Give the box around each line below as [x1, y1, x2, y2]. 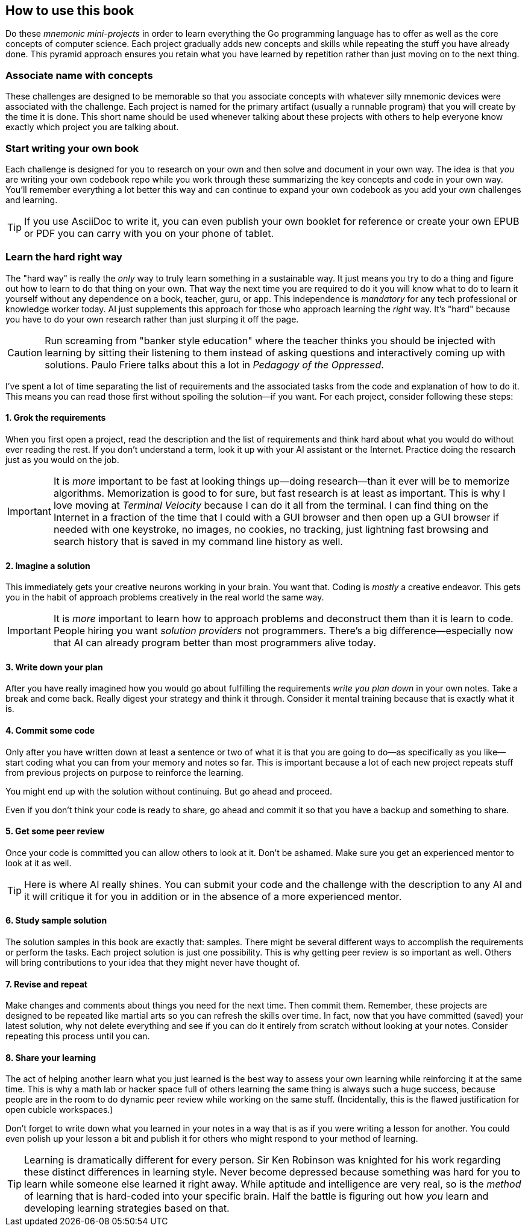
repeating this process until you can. [5, 1031, 150, 1042]
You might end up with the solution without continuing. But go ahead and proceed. [5, 786, 332, 796]
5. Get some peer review [5, 826, 105, 837]
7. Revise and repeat [5, 978, 87, 989]
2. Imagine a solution [5, 560, 90, 571]
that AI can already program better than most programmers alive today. [53, 637, 376, 649]
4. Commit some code [5, 725, 95, 735]
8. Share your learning [5, 1052, 96, 1063]
